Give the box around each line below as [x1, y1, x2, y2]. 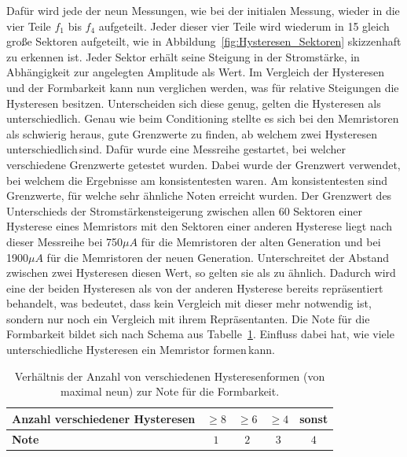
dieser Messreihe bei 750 [6, 233, 123, 249]
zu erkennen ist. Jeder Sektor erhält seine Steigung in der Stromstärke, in [6, 48, 360, 64]
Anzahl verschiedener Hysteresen [12, 410, 196, 426]
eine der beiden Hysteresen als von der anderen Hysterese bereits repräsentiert [6, 279, 383, 296]
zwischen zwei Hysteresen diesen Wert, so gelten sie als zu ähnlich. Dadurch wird [6, 264, 396, 281]
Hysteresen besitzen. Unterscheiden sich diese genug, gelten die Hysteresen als [6, 94, 381, 111]
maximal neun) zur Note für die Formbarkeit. [60, 383, 280, 400]
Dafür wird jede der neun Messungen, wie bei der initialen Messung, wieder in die [6, 2, 400, 18]
